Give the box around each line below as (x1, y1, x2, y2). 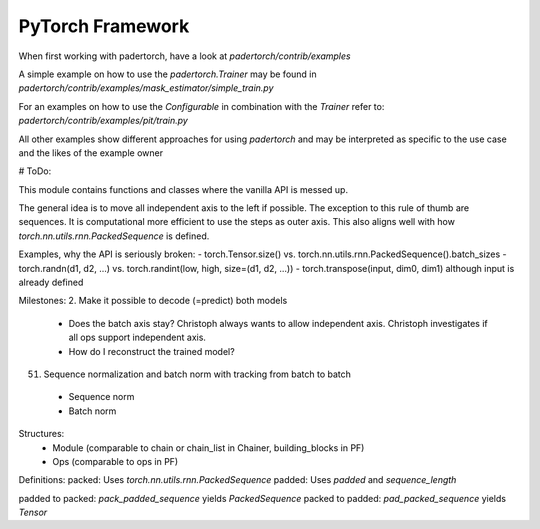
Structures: (18, 428, 65, 440)
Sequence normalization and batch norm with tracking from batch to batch (43, 368, 352, 380)
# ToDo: (18, 165, 52, 177)
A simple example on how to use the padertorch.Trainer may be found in (18, 68, 317, 80)
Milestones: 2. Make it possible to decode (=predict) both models (18, 295, 288, 307)
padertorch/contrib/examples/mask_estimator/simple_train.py (18, 82, 274, 94)
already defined (18, 276, 84, 289)
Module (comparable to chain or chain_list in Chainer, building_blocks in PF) (52, 441, 365, 454)
